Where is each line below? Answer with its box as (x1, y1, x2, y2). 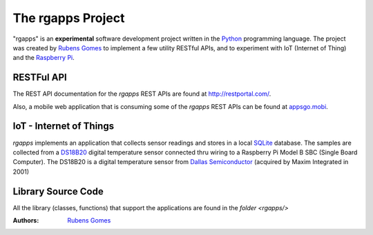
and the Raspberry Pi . (12, 54, 75, 62)
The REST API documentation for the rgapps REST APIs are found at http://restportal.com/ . (12, 90, 271, 98)
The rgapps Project (12, 10, 125, 25)
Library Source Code (12, 185, 104, 197)
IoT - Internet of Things (12, 121, 114, 132)
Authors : (12, 216, 39, 224)
